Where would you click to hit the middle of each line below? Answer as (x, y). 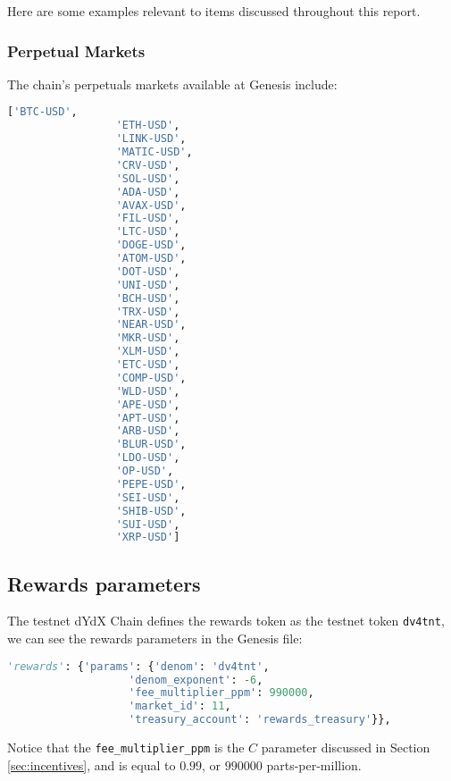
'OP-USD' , (145, 471)
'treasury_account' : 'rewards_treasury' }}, (260, 720)
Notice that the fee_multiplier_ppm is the (126, 747)
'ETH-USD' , (148, 126)
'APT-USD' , (148, 418)
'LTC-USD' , (148, 232)
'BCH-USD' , (148, 298)
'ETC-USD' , (148, 365)
